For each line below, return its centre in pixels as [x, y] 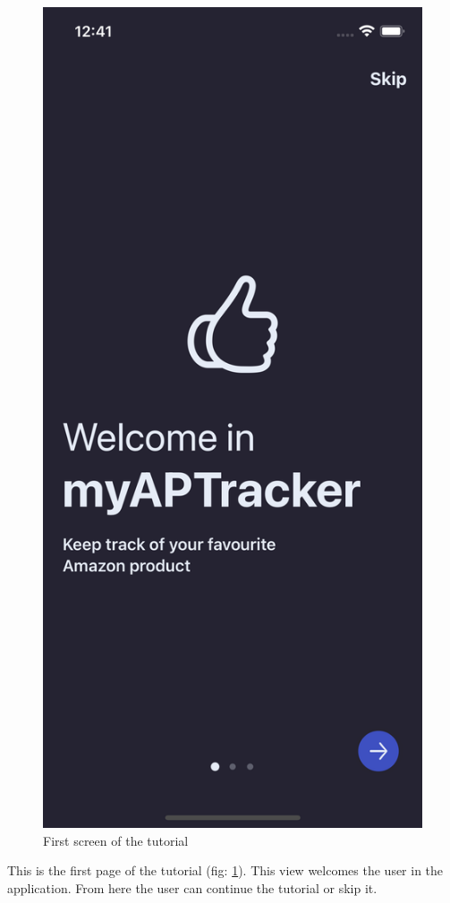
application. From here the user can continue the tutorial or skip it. [192, 887]
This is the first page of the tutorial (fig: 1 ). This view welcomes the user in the [225, 870]
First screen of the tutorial [116, 840]
